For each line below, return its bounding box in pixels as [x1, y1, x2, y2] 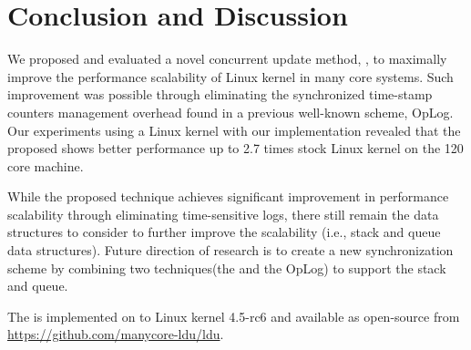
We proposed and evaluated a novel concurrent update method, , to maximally [7, 49, 447, 68]
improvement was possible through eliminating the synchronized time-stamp [7, 85, 433, 104]
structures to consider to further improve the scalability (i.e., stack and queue [7, 222, 441, 242]
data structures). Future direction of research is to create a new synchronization [7, 241, 454, 260]
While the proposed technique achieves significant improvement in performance [7, 187, 449, 206]
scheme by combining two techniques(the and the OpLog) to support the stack [7, 258, 446, 277]
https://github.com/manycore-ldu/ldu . [7, 324, 224, 344]
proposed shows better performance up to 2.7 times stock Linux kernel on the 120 [7, 139, 464, 158]
